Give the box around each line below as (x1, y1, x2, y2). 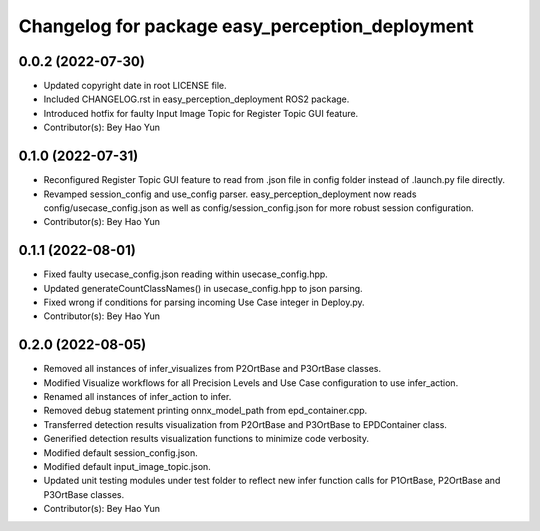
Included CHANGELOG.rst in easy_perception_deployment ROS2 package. (43, 93, 350, 105)
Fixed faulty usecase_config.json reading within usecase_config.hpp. (43, 268, 329, 280)
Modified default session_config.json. (43, 446, 199, 459)
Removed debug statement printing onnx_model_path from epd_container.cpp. (43, 405, 368, 417)
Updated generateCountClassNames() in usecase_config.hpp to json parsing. (43, 282, 364, 294)
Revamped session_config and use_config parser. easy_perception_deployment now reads (43, 188, 417, 200)
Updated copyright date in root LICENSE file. (43, 80, 227, 92)
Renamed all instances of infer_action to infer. (43, 391, 232, 403)
